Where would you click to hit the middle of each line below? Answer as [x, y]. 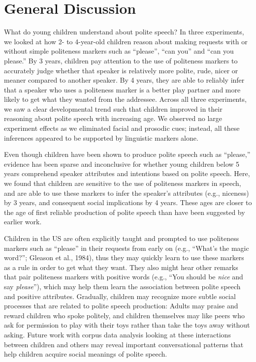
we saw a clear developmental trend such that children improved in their [113, 108]
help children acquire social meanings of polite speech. [86, 354]
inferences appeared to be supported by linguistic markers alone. [101, 137]
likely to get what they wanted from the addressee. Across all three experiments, [125, 99]
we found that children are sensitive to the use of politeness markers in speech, [123, 183]
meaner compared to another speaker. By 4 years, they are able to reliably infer [124, 80]
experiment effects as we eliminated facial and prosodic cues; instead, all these [122, 128]
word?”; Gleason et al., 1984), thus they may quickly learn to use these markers [124, 257]
